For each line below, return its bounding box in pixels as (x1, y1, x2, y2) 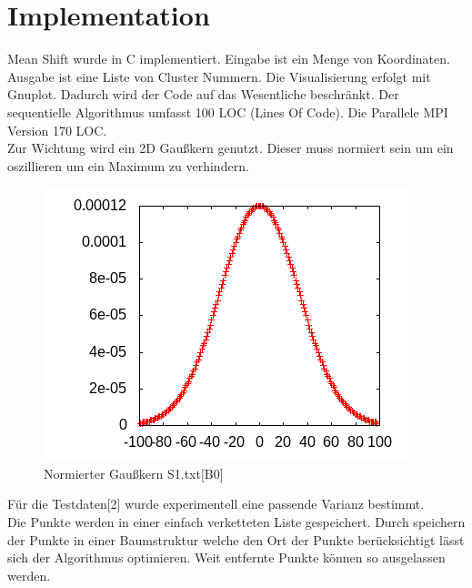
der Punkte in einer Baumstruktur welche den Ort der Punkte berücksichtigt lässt (7, 530, 465, 549)
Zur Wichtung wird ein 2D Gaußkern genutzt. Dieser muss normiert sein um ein (7, 138, 454, 157)
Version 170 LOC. (7, 120, 107, 139)
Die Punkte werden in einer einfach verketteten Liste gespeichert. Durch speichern (7, 512, 466, 532)
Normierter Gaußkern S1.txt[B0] (44, 463, 224, 482)
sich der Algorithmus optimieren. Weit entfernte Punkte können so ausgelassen (7, 548, 446, 567)
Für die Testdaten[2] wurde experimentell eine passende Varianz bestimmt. (7, 494, 425, 513)
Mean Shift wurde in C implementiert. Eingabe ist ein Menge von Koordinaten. (7, 49, 450, 68)
